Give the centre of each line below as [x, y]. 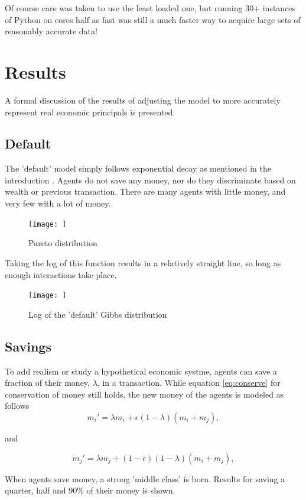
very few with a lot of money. [58, 203]
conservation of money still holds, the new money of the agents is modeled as [144, 394]
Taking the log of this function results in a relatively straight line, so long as [143, 262]
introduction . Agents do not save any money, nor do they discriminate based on [150, 180]
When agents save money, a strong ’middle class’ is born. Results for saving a [145, 478]
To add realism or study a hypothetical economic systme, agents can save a [141, 371]
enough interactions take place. [61, 274]
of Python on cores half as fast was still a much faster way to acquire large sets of [153, 19]
